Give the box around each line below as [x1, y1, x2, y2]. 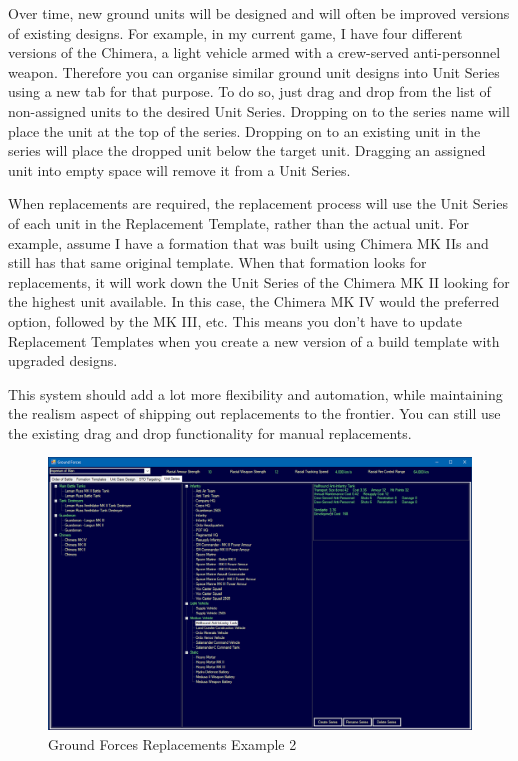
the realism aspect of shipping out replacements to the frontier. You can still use [8, 403, 501, 424]
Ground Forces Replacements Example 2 [48, 733, 297, 754]
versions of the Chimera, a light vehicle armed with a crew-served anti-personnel [8, 42, 501, 63]
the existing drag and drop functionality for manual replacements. [8, 422, 412, 443]
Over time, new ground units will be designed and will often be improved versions [8, 3, 510, 23]
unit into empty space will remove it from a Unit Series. [8, 159, 351, 180]
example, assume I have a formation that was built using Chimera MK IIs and [8, 232, 489, 253]
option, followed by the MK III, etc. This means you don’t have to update [8, 310, 462, 331]
